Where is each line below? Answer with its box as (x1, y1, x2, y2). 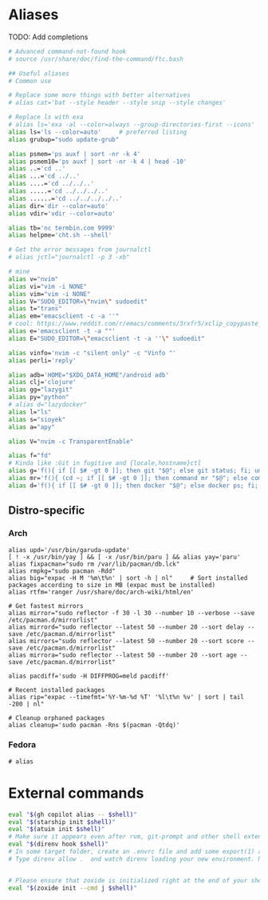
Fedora (8, 739, 37, 750)
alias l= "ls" (8, 408, 52, 416)
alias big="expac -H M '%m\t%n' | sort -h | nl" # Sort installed (8, 574, 248, 582)
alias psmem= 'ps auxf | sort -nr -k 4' (8, 150, 141, 158)
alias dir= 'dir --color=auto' (8, 202, 109, 210)
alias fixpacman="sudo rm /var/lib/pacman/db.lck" (8, 560, 180, 568)
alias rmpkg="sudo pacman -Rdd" (8, 566, 116, 575)
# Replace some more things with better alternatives (8, 91, 191, 99)
